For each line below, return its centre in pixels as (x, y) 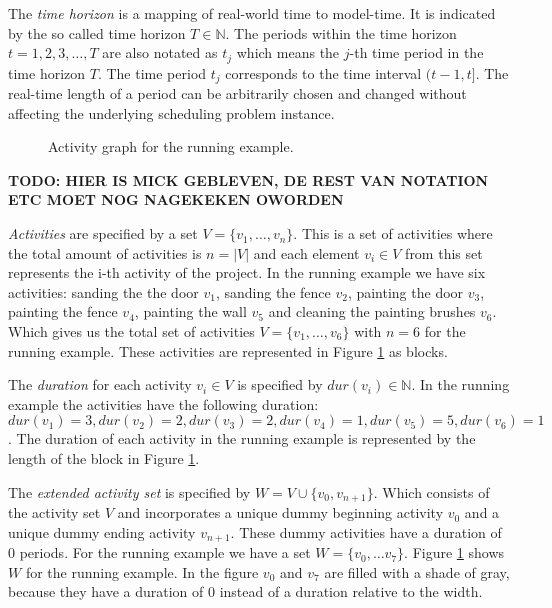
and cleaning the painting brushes (372, 311)
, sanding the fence (273, 291)
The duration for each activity (100, 384)
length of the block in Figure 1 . (104, 458)
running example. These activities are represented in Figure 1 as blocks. (228, 350)
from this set (444, 252)
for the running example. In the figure (142, 571)
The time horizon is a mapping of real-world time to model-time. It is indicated (252, 13)
